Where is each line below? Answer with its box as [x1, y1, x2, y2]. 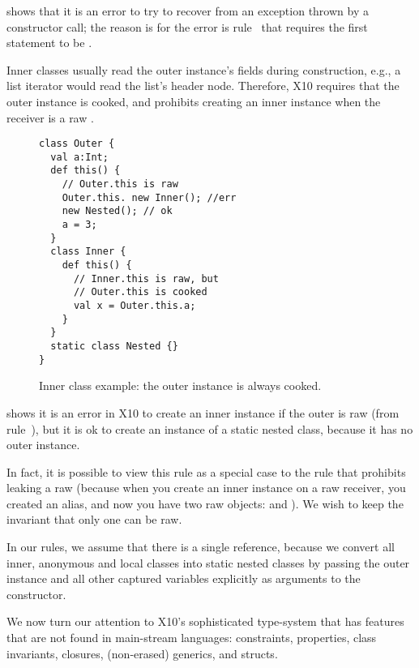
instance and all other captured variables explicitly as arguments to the [6, 570, 361, 587]
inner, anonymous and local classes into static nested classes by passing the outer [6, 554, 410, 571]
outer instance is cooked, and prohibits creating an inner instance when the [6, 92, 381, 109]
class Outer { [39, 138, 115, 150]
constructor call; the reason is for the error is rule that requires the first [6, 18, 368, 35]
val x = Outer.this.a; [73, 300, 196, 312]
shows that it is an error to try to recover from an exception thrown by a [6, 2, 369, 19]
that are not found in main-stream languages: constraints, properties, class [6, 629, 377, 646]
